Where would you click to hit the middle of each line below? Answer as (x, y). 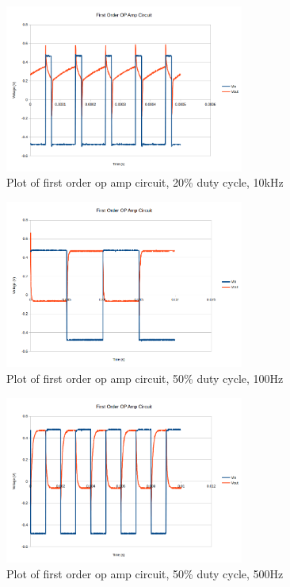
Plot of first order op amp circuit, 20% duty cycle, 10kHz (145, 182)
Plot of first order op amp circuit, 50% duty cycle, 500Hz (145, 573)
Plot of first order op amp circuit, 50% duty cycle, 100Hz (145, 378)
